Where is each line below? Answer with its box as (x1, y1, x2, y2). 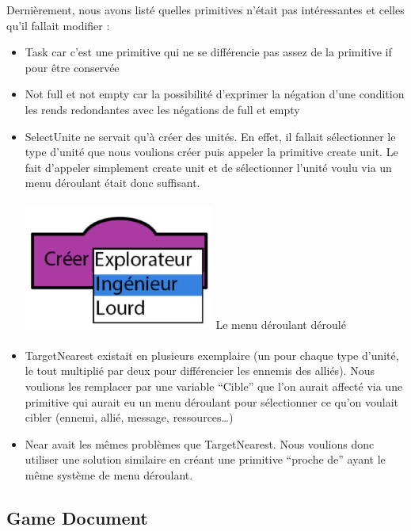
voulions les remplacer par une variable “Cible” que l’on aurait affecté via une (25, 377, 403, 394)
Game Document (6, 505, 148, 529)
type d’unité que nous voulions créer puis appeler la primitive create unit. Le (25, 143, 398, 160)
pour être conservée (25, 59, 120, 75)
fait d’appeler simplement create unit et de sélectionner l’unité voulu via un (25, 159, 392, 175)
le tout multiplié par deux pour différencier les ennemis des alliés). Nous (25, 362, 375, 379)
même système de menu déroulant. (25, 466, 193, 483)
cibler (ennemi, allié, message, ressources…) (25, 409, 234, 426)
